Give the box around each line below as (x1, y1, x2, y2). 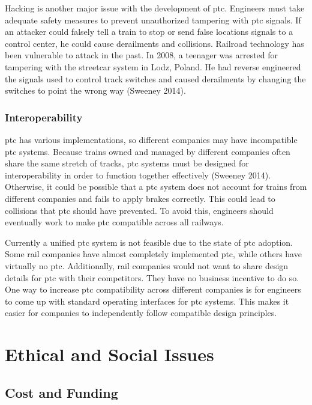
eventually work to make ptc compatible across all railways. (5, 216, 224, 228)
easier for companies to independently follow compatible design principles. (5, 306, 277, 319)
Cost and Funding (5, 383, 118, 401)
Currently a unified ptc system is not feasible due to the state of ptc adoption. (5, 236, 293, 248)
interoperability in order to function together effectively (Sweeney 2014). (5, 168, 271, 181)
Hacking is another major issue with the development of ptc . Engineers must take (5, 2, 305, 14)
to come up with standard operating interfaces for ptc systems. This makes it (5, 294, 289, 307)
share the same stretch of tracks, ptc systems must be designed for (5, 157, 249, 169)
